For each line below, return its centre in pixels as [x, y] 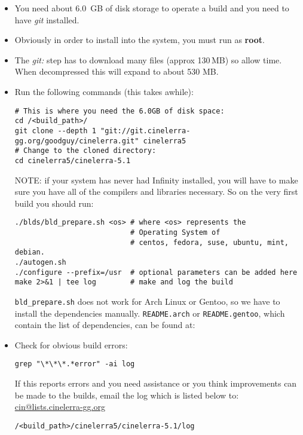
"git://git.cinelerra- [145, 131]
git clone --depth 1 [55, 131]
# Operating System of [175, 232]
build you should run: [54, 203]
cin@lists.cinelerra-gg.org [60, 407]
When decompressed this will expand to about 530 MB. [117, 71]
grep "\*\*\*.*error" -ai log [75, 364]
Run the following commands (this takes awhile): [104, 91]
